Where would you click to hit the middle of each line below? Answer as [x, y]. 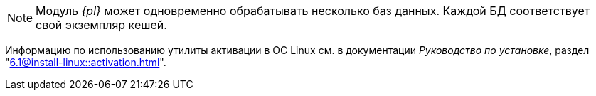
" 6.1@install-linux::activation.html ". [86, 62]
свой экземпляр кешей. [101, 25]
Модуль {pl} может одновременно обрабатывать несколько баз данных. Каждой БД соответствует [313, 11]
